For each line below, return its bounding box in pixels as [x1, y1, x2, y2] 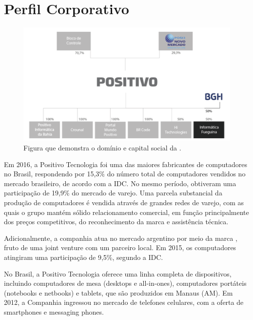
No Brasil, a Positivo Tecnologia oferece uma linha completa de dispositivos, [4, 268, 232, 278]
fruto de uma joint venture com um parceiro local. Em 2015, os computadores [4, 242, 236, 253]
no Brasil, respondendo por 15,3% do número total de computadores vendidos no [4, 169, 246, 179]
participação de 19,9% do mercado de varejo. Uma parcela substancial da [4, 188, 222, 198]
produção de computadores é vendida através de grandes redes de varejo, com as [4, 197, 244, 207]
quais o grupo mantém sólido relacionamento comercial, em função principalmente [4, 207, 249, 217]
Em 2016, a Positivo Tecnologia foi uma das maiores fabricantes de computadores [4, 159, 248, 169]
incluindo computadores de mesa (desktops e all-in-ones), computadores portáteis [4, 278, 247, 288]
